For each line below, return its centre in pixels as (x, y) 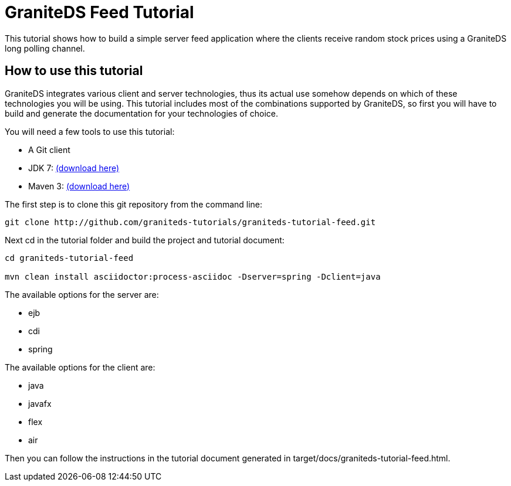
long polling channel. (45, 48)
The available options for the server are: (82, 294)
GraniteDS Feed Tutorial (99, 12)
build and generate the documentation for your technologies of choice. (142, 113)
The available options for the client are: (80, 367)
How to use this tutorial (74, 71)
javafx (40, 403)
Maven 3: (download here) (79, 186)
